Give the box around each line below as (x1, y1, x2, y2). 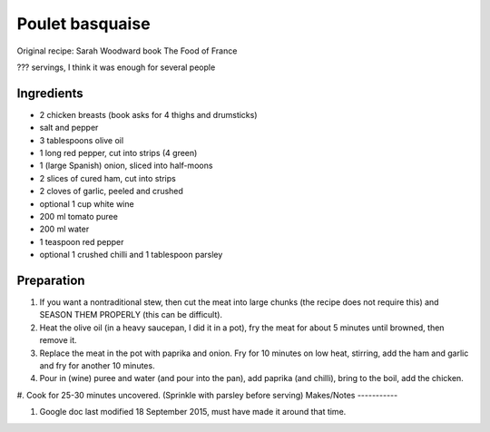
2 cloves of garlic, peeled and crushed (39, 186, 183, 197)
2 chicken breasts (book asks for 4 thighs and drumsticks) (39, 109, 258, 120)
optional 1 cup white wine (39, 198, 135, 209)
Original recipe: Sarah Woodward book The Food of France (16, 45, 238, 56)
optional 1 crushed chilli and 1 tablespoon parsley (39, 250, 223, 260)
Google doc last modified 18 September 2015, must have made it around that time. (39, 407, 347, 417)
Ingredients (16, 85, 83, 101)
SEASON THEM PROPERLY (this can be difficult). (39, 309, 222, 320)
